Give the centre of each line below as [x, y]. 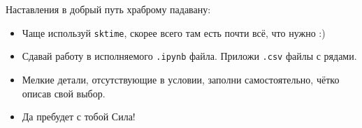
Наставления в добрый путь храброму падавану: [108, 9]
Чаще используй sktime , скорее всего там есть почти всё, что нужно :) [174, 32]
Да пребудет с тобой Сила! [79, 117]
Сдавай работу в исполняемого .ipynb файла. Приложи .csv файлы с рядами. [189, 56]
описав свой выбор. [64, 93]
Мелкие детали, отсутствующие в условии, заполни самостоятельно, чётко [181, 79]
